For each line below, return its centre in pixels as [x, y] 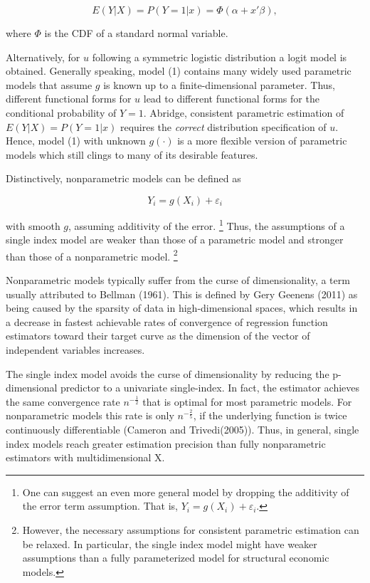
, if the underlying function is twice [270, 415]
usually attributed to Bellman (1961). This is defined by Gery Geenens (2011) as [182, 294]
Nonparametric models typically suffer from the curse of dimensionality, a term [178, 280]
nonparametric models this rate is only [90, 415]
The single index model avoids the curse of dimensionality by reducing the [168, 373]
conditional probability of [61, 112]
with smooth [33, 225]
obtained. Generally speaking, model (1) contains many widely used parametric [179, 71]
